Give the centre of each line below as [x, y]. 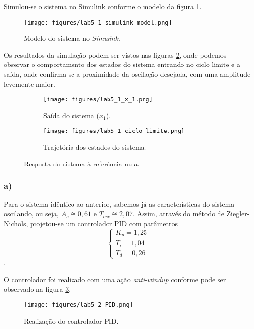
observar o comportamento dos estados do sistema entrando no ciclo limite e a [122, 64]
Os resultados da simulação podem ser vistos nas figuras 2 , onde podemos [115, 54]
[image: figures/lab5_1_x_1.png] [98, 100]
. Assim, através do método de [179, 214]
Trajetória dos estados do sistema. [95, 147]
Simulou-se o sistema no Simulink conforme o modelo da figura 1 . [103, 6]
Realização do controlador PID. [71, 320]
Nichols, [16, 223]
